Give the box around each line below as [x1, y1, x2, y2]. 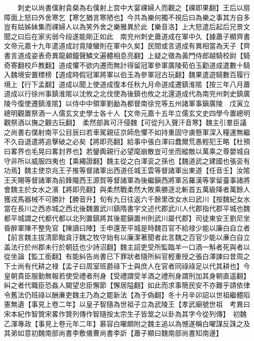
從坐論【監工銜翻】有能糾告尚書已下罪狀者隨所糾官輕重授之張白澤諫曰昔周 [4, 251, 243, 261]
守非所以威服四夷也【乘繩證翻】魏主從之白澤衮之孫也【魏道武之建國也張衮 [4, 155, 243, 166]
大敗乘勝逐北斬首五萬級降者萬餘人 [140, 184, 250, 194]
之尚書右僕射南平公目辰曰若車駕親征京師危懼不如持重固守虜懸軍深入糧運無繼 [4, 127, 250, 137]
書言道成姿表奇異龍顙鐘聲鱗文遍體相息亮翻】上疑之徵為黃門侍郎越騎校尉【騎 [4, 50, 250, 60]
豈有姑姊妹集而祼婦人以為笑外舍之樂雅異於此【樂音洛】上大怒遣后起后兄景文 [4, 21, 250, 32]
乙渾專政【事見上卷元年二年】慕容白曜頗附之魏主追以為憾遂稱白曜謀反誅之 [4, 318, 243, 328]
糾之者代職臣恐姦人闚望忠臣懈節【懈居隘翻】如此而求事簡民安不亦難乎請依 [4, 280, 243, 290]
